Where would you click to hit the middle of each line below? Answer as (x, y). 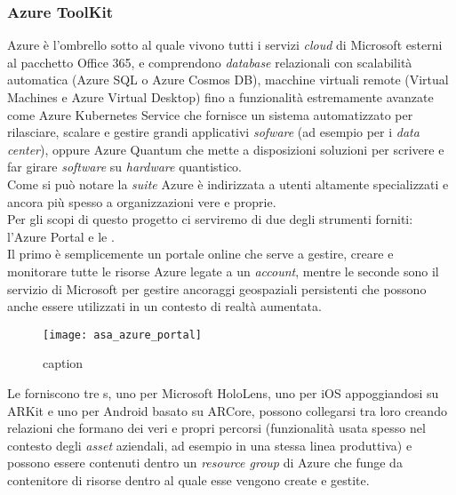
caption (63, 363)
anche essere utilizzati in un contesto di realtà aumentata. (164, 306)
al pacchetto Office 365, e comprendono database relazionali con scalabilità (210, 62)
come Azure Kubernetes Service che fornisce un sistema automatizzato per (210, 114)
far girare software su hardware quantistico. (125, 167)
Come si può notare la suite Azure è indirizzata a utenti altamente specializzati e (228, 184)
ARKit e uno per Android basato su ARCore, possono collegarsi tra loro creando (227, 410)
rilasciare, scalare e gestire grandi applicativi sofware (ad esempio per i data (213, 132)
